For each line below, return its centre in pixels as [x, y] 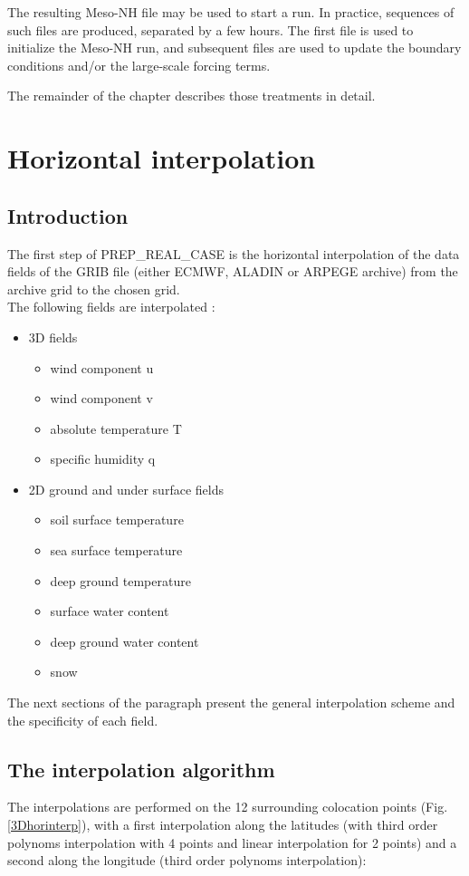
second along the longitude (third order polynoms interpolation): [187, 860]
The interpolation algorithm [141, 769]
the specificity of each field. [83, 720]
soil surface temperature [117, 520]
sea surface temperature [116, 550]
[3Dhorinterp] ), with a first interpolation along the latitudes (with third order [223, 825]
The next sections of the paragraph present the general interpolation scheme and [231, 703]
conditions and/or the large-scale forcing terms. [139, 65]
